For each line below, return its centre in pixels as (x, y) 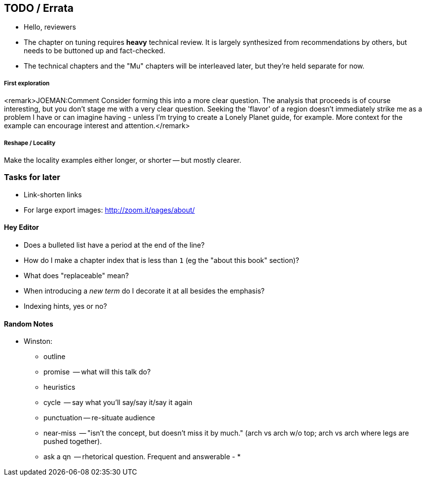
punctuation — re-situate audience (99, 418)
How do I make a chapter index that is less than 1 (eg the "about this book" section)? (161, 260)
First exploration (27, 83)
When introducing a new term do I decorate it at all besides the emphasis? (144, 291)
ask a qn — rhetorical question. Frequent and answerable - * (142, 457)
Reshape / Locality (30, 143)
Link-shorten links (53, 194)
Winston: (38, 341)
